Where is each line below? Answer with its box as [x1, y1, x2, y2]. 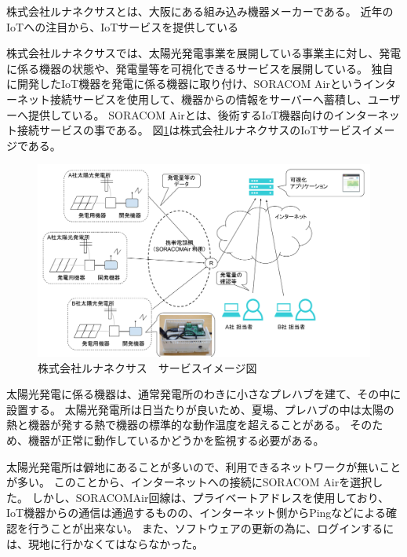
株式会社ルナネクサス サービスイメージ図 [38, 359, 257, 376]
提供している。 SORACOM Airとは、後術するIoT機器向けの [27, 106, 334, 123]
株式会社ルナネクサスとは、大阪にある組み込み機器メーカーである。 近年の [6, 3, 394, 19]
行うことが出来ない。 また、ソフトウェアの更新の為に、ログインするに [27, 519, 394, 536]
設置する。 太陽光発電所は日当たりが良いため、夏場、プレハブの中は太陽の [6, 401, 394, 417]
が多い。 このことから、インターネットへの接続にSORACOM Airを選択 [6, 474, 372, 490]
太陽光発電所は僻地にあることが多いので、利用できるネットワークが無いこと [6, 458, 402, 475]
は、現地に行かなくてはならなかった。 [6, 535, 204, 552]
